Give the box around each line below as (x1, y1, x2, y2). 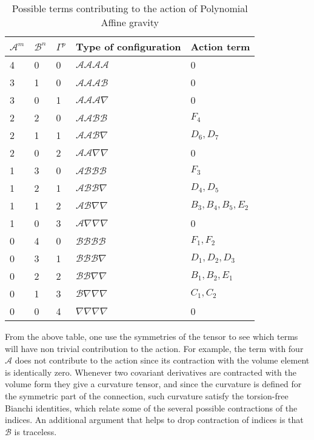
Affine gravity (101, 15, 159, 29)
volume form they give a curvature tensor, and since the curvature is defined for (5, 377, 302, 390)
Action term (190, 39, 250, 53)
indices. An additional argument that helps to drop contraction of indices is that (5, 413, 304, 426)
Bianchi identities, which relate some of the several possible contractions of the (5, 401, 298, 414)
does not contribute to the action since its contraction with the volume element (15, 354, 310, 367)
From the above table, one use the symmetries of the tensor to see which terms (5, 330, 298, 342)
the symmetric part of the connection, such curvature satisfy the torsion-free (5, 389, 289, 402)
